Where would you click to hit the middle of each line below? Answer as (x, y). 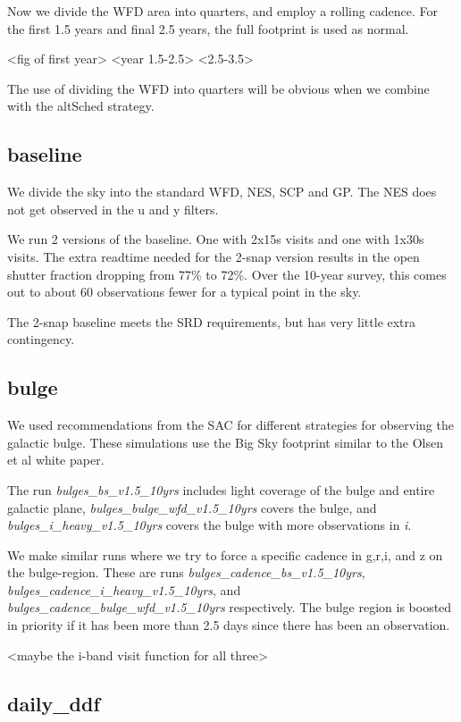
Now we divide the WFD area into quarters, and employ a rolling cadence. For (222, 11)
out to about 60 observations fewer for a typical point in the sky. (184, 292)
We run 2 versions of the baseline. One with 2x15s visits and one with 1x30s (216, 239)
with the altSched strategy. (81, 106)
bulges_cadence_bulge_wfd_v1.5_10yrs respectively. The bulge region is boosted (230, 607)
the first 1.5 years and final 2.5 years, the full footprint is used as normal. (208, 28)
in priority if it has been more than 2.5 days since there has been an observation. (229, 625)
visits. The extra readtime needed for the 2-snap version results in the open (214, 256)
